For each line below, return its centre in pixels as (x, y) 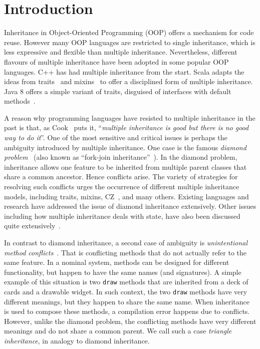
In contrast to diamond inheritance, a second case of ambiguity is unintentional (126, 242)
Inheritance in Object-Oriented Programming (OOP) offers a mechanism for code (129, 32)
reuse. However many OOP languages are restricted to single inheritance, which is (130, 42)
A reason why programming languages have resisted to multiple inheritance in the (130, 117)
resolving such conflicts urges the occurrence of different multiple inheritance (122, 187)
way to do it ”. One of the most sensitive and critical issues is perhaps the (116, 137)
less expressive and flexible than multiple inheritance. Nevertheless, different (121, 52)
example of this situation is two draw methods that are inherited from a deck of (126, 282)
